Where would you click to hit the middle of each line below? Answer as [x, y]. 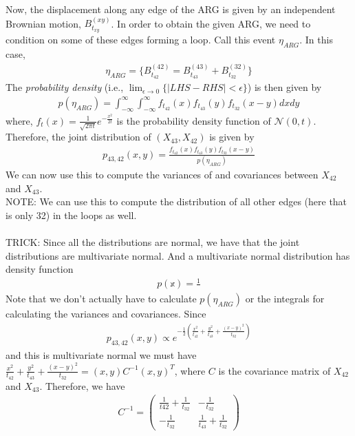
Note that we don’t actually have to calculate [101, 299]
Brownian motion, [43, 23]
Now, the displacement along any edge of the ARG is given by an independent [171, 9]
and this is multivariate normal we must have [101, 355]
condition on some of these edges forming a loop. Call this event [141, 40]
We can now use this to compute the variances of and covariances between [162, 174]
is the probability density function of [194, 120]
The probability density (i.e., [65, 87]
